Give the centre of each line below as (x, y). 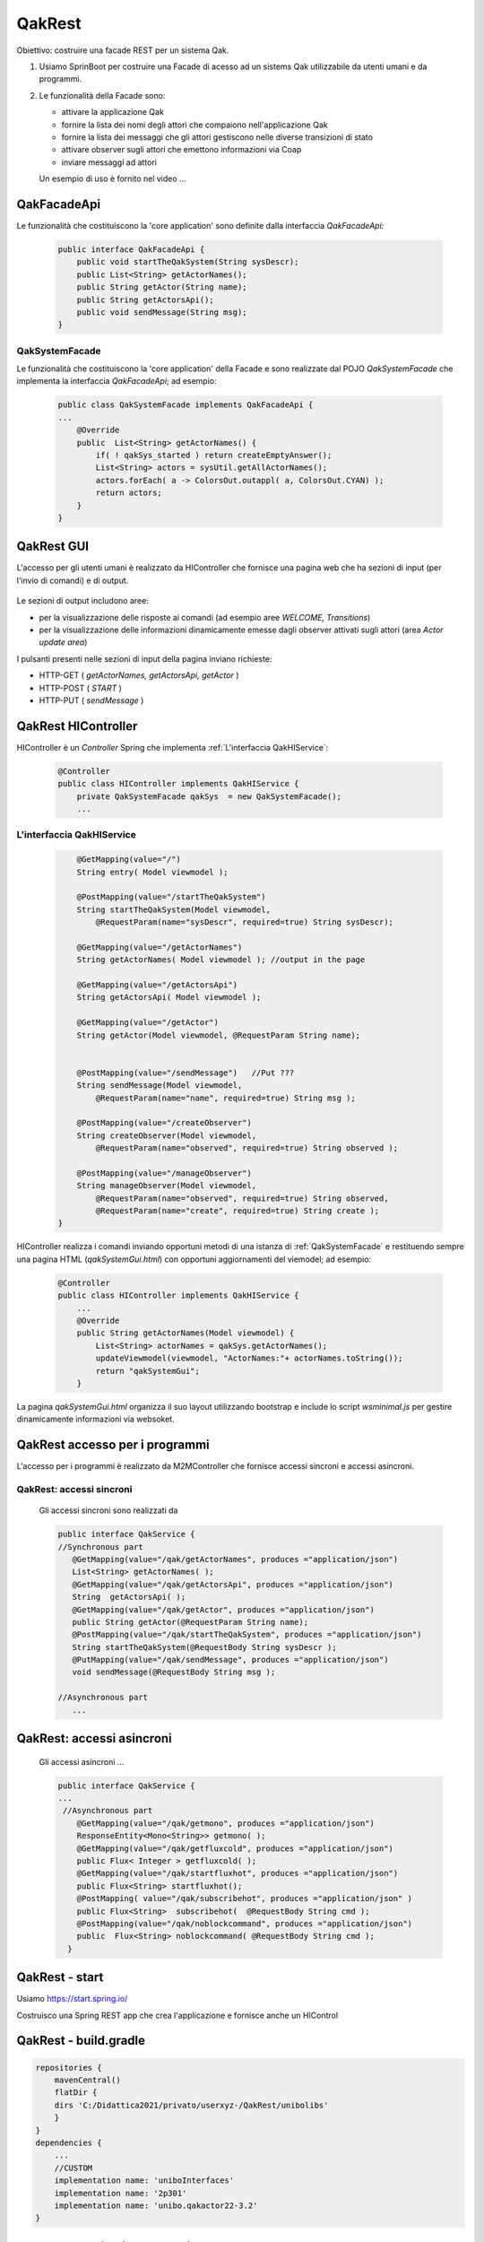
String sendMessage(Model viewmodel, (160, 1086)
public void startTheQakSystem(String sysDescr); (188, 262)
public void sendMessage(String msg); (162, 312)
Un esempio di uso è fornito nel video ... (113, 178)
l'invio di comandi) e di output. (73, 580)
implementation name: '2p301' (121, 2193)
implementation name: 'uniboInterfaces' (144, 2181)
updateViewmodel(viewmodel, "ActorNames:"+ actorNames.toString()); (249, 1358)
